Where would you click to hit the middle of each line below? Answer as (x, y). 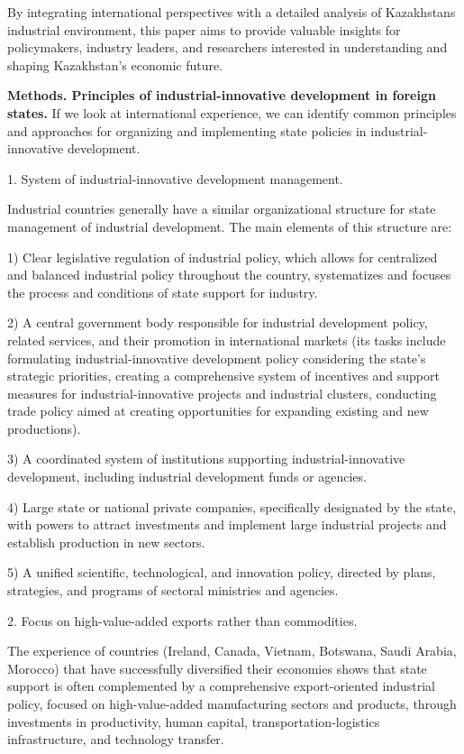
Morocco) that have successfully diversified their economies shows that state (217, 668)
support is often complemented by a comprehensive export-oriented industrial (221, 686)
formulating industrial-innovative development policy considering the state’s (217, 358)
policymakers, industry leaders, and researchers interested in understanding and (227, 47)
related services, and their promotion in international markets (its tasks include (227, 340)
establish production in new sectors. (106, 542)
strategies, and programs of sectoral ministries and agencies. (173, 590)
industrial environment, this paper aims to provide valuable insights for (204, 29)
